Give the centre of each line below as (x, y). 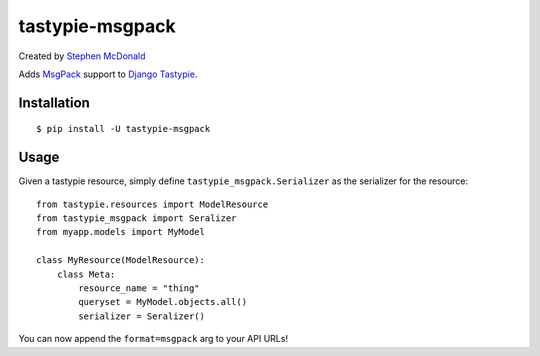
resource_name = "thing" (139, 288)
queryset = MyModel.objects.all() (163, 302)
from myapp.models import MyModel (120, 232)
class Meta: (86, 274)
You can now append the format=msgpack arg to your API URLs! (153, 339)
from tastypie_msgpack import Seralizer (136, 218)
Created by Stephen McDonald (82, 56)
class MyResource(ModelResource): (120, 260)
